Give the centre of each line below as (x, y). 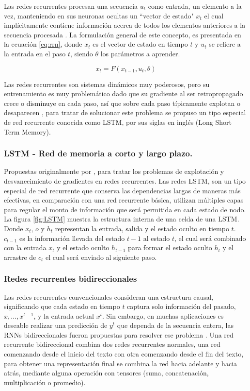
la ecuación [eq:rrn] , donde (43, 44)
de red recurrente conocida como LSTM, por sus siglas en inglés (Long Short (118, 122)
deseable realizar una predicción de (56, 325)
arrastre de (20, 257)
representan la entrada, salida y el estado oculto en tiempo (142, 228)
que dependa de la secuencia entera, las (175, 325)
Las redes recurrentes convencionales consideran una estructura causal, (109, 297)
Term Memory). (27, 131)
